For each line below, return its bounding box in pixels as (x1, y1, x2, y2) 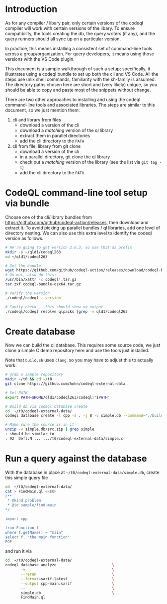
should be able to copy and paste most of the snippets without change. (5, 87, 151, 93)
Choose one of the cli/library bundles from (5, 214, 92, 220)
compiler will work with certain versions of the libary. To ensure (5, 25, 135, 31)
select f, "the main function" (5, 534, 70, 540)
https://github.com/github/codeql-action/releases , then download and (5, 219, 149, 225)
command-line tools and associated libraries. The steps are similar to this (5, 102, 155, 108)
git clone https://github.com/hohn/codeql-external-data (5, 381, 126, 386)
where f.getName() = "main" (5, 530, 64, 535)
